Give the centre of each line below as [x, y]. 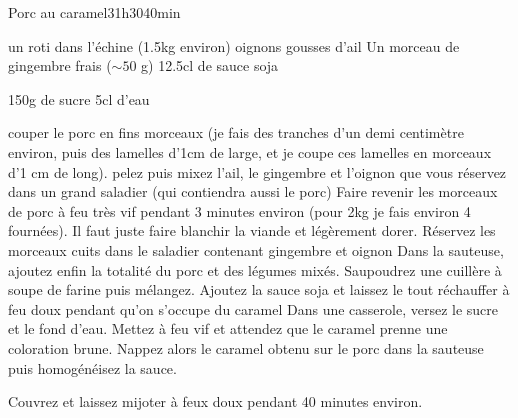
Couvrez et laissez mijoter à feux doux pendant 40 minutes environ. [215, 401]
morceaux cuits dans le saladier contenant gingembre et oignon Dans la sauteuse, [256, 249]
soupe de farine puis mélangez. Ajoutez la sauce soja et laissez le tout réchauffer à [259, 289]
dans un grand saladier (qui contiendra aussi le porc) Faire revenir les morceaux [253, 191]
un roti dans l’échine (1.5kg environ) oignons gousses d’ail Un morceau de [234, 45]
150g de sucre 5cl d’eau [79, 98]
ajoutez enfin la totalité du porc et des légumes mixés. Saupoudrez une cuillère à [255, 269]
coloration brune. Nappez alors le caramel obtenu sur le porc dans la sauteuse [246, 347]
